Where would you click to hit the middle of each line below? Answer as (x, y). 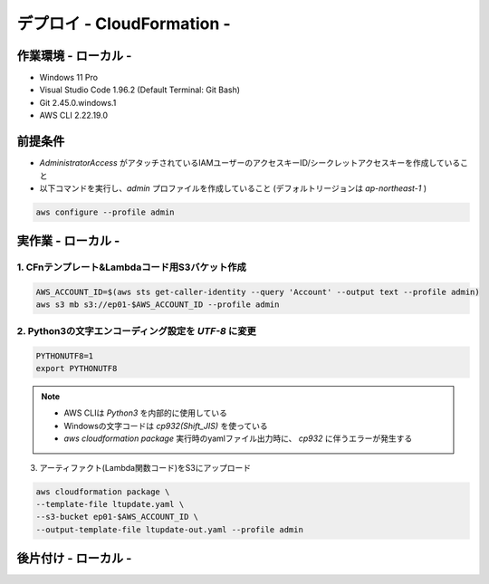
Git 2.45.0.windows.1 (78, 102)
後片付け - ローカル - (74, 558)
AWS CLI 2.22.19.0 (74, 115)
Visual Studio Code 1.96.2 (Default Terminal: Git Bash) (139, 90)
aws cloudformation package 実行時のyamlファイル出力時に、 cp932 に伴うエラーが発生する (238, 438)
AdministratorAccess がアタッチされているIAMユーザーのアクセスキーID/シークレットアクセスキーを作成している (250, 163)
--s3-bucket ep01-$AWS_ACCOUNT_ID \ (117, 517)
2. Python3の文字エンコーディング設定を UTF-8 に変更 (137, 330)
